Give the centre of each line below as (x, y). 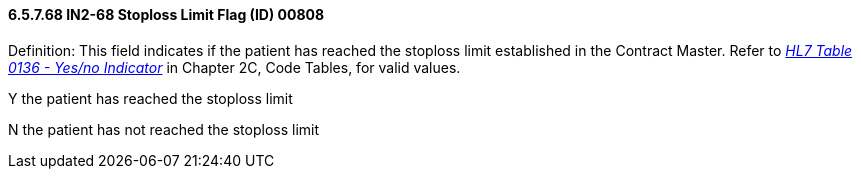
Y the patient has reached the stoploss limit (150, 98)
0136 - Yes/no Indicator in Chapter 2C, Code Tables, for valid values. (234, 67)
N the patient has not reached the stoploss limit (164, 129)
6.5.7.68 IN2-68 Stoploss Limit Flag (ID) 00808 (166, 14)
